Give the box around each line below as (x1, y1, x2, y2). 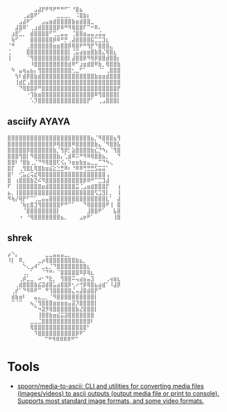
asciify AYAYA (7, 116, 71, 128)
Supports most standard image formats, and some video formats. (17, 396, 205, 405)
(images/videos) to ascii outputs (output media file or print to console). (17, 389, 220, 397)
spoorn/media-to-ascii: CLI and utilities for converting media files (17, 381, 204, 390)
